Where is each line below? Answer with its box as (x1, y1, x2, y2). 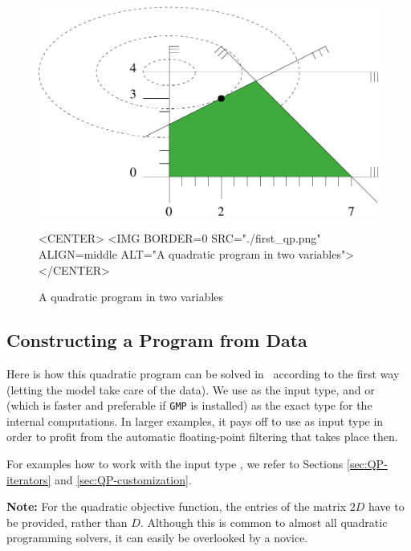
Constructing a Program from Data (6, 328, 307, 353)
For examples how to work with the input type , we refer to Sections (6, 455, 344, 472)
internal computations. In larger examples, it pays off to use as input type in (6, 412, 384, 429)
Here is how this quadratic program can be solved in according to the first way (6, 365, 400, 382)
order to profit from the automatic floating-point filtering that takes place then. (6, 428, 398, 445)
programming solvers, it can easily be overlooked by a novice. (6, 529, 308, 546)
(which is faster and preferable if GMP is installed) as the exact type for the (6, 397, 372, 414)
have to (368, 498, 405, 515)
